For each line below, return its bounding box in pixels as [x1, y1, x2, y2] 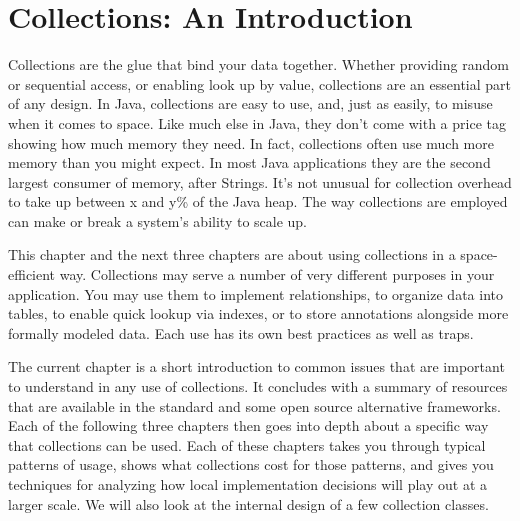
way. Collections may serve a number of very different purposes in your [59, 264, 495, 285]
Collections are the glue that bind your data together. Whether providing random [8, 54, 509, 75]
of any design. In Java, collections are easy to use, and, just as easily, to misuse [8, 93, 493, 114]
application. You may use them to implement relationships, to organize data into [8, 283, 503, 304]
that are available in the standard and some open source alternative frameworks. [8, 395, 501, 416]
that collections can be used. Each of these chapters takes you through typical [8, 434, 486, 455]
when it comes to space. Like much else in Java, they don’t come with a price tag [8, 112, 506, 133]
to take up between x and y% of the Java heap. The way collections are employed [8, 191, 508, 212]
